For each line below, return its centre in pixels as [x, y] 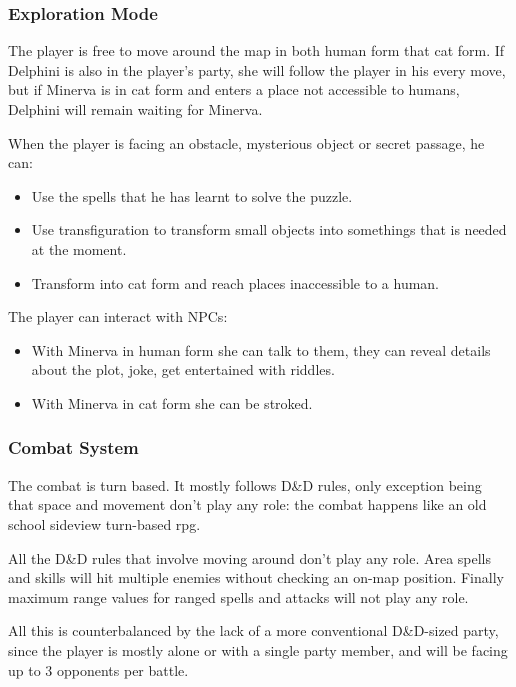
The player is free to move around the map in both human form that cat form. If [256, 50]
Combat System [73, 447]
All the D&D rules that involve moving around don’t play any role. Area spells [250, 557]
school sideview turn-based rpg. [104, 523]
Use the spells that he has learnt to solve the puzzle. [192, 195]
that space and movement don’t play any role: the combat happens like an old [247, 504]
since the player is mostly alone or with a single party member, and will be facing [258, 649]
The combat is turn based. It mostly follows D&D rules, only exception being [245, 484]
